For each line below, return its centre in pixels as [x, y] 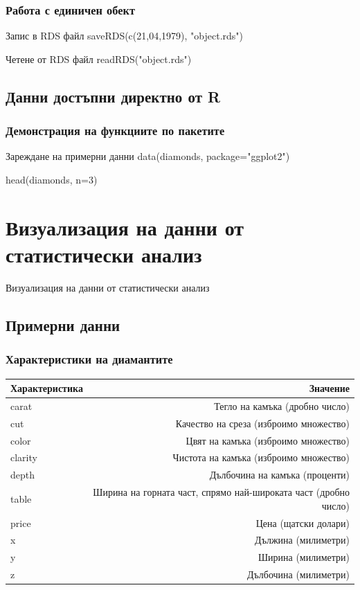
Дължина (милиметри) [302, 540]
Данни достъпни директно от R [113, 96]
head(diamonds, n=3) [52, 179]
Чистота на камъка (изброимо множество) [261, 457]
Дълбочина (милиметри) [298, 574]
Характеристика [47, 388]
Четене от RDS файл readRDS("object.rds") [99, 59]
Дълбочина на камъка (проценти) [279, 475]
